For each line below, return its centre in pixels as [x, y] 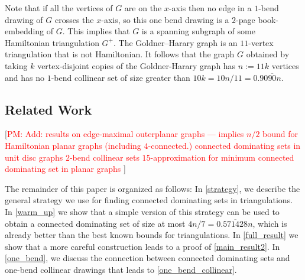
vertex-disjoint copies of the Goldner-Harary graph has [137, 65]
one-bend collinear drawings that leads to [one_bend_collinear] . [121, 269]
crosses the [74, 19]
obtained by [268, 54]
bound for [280, 134]
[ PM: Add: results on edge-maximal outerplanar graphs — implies [124, 134]
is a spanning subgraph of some [198, 31]
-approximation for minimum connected [222, 157]
